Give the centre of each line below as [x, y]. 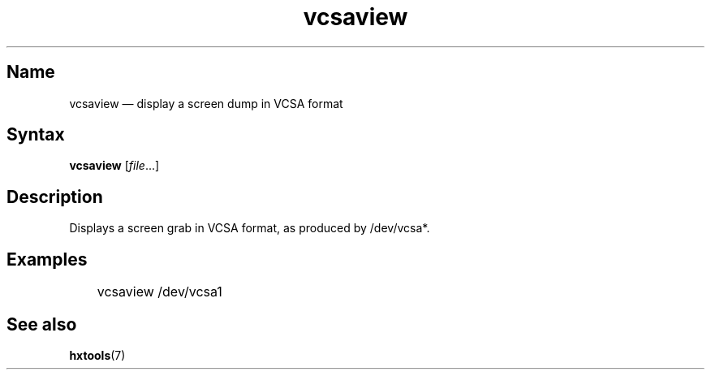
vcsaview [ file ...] [114, 166]
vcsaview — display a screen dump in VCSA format [206, 103]
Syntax [36, 135]
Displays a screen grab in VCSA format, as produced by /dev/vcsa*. [250, 228]
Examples [47, 259]
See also [42, 324]
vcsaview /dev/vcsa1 [159, 292]
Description [55, 197]
